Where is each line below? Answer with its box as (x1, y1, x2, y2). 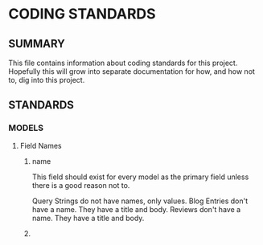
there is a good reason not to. (31, 180, 130, 190)
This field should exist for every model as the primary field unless (31, 172, 249, 182)
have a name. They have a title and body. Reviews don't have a (31, 204, 241, 214)
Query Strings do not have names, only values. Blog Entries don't (31, 196, 249, 206)
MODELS (8, 122, 44, 133)
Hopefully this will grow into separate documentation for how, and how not (8, 67, 256, 76)
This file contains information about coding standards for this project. (8, 58, 238, 67)
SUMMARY (8, 37, 66, 51)
